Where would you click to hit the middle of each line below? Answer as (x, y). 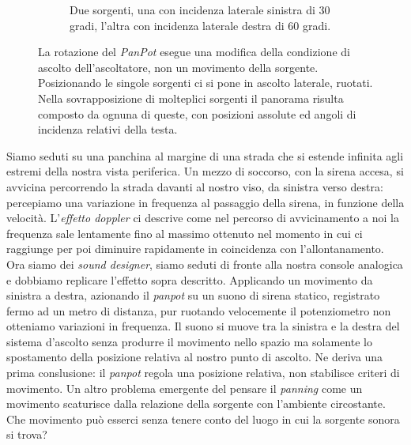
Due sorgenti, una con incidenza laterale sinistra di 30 (200, 9)
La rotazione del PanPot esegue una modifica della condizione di (194, 52)
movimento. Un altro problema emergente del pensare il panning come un (185, 388)
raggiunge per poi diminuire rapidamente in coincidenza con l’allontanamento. (195, 249)
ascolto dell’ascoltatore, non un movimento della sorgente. (178, 67)
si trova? (27, 434)
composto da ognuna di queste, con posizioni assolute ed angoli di (197, 113)
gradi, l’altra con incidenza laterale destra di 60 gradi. (200, 25)
